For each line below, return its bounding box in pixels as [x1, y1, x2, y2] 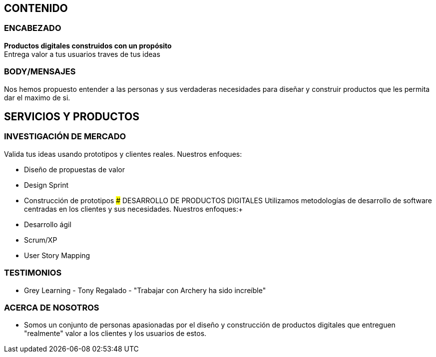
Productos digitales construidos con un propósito [4, 41, 172, 50]
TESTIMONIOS [4, 268, 62, 278]
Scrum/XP [24, 235, 57, 244]
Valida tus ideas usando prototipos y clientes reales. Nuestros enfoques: [4, 149, 242, 158]
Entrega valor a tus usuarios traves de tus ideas [4, 49, 160, 58]
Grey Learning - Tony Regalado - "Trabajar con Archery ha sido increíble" [24, 286, 266, 295]
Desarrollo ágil [24, 220, 71, 229]
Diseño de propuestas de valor [24, 165, 125, 174]
